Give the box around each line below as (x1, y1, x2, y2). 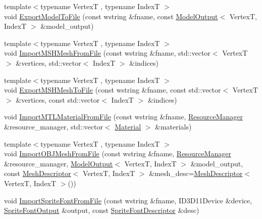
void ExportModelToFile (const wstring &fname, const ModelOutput (4, 11, 218, 21)
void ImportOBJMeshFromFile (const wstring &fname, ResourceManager (4, 148, 231, 159)
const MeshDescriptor (4, 168, 71, 179)
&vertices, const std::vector (16, 94, 100, 105)
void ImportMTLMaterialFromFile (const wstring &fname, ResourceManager (4, 111, 243, 122)
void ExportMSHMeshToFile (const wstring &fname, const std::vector (4, 84, 221, 95)
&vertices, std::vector (16, 57, 81, 68)
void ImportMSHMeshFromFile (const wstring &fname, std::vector (4, 48, 211, 58)
